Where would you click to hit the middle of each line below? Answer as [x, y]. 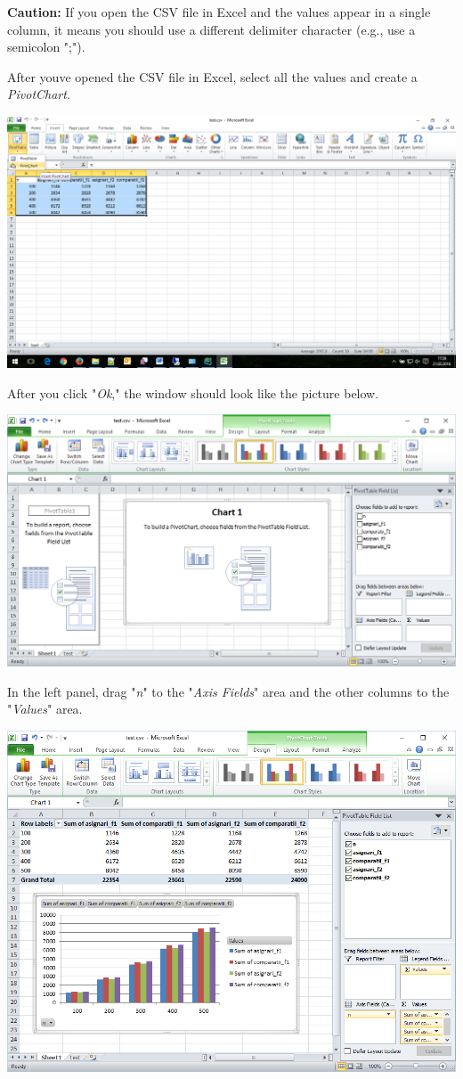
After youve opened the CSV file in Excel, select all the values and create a [212, 76]
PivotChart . [39, 94]
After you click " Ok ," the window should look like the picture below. [193, 392]
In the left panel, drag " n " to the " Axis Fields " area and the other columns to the [228, 691]
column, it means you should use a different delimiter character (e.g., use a [211, 29]
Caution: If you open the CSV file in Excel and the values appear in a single [219, 12]
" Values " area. [45, 709]
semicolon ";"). [46, 47]
